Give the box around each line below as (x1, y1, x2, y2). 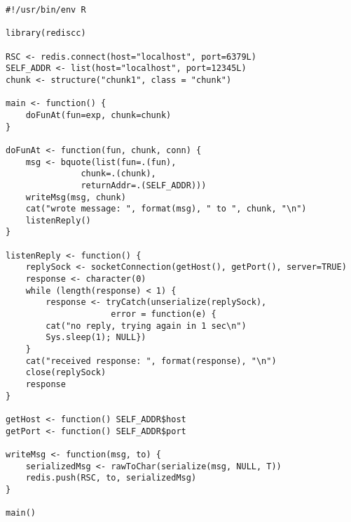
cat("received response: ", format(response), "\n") (25, 355, 277, 366)
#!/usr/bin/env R (6, 5, 86, 15)
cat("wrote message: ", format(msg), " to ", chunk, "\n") (25, 204, 307, 214)
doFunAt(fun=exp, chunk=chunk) (25, 110, 172, 120)
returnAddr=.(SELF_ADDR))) (81, 180, 207, 190)
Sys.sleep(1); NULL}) (46, 332, 146, 343)
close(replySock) (25, 367, 106, 378)
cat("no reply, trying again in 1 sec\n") (46, 320, 247, 331)
